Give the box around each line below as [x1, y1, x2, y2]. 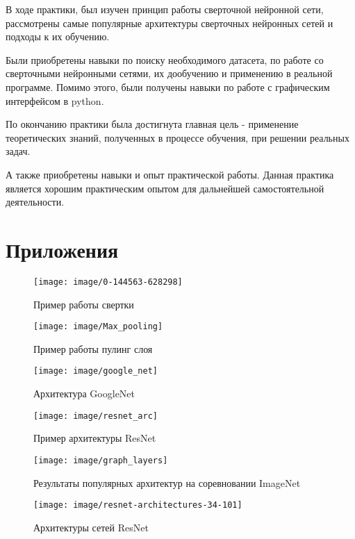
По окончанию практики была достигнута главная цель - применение [6, 117, 299, 131]
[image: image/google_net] [33, 366, 158, 376]
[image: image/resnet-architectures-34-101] [33, 500, 242, 511]
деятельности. [6, 194, 65, 209]
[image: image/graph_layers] [33, 455, 168, 465]
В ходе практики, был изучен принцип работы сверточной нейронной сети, [6, 2, 324, 16]
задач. [6, 144, 31, 158]
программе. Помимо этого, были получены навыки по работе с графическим [6, 79, 330, 94]
